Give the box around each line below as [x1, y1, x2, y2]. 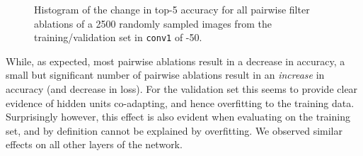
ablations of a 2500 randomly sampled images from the [34, 16, 272, 30]
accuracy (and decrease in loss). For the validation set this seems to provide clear [6, 82, 358, 96]
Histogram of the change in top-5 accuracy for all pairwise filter [34, 2, 310, 16]
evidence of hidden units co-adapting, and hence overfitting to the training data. [6, 95, 355, 110]
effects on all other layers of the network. [6, 137, 183, 152]
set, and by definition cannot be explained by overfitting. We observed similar [6, 123, 342, 138]
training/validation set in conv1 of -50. [34, 30, 202, 45]
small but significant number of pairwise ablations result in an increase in [6, 67, 325, 82]
